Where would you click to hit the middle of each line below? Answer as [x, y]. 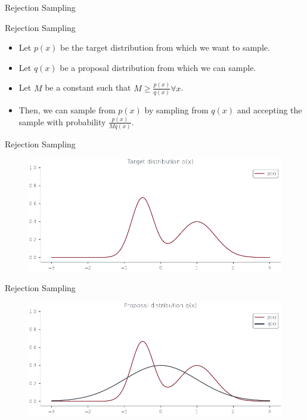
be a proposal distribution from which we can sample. [158, 67]
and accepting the [269, 110]
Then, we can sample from [67, 110]
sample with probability [62, 121]
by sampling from [176, 110]
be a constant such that [88, 87]
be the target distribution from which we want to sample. [165, 47]
